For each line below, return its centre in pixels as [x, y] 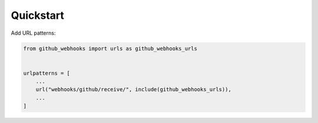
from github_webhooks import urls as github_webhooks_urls [110, 48]
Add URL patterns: [33, 33]
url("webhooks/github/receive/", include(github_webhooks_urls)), [134, 89]
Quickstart [38, 15]
